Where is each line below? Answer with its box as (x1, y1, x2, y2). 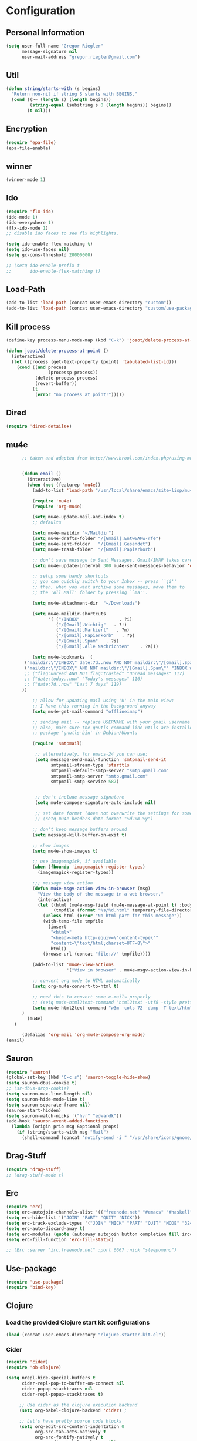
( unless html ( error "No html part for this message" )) (43, 913, 182, 919)
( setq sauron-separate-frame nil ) (6, 1102, 91, 1108)
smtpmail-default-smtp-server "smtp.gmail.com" (50, 768, 169, 773)
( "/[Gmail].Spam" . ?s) (56, 638, 119, 644)
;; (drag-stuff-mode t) (6, 1172, 64, 1178)
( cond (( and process (16, 364, 67, 370)
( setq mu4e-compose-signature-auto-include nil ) (35, 800, 157, 806)
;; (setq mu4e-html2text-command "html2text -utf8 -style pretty (32, 999, 195, 1006)
